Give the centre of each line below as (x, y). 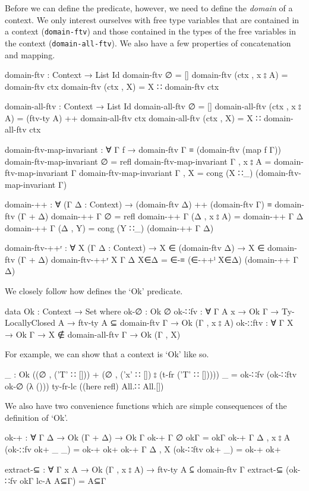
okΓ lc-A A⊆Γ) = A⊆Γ (63, 481)
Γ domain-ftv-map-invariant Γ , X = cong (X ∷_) (162, 173)
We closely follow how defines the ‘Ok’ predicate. (94, 291)
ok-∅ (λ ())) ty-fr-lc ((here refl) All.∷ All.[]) (84, 385)
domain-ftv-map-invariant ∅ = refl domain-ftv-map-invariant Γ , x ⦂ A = (138, 161)
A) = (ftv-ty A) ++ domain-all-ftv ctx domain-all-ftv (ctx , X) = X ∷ (133, 117)
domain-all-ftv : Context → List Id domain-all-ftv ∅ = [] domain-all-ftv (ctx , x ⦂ (153, 106)
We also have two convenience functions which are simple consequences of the (146, 406)
